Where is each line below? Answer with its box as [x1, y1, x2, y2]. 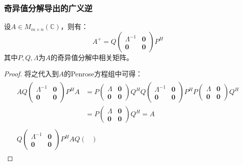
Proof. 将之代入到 [4, 68, 59, 79]
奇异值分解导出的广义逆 [4, 1, 92, 14]
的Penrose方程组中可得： [64, 68, 143, 79]
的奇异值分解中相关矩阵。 [50, 52, 133, 62]
